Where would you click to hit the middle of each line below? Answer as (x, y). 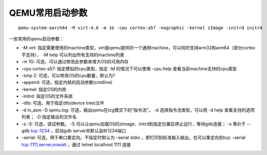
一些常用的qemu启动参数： (37, 39)
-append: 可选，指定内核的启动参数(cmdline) (67, 82)
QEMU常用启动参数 (48, 13)
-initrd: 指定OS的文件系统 (47, 96)
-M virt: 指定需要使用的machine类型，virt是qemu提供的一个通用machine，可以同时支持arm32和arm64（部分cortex (138, 48)
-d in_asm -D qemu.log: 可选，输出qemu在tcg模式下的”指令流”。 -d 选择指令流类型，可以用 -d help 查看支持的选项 (138, 110)
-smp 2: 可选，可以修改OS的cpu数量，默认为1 (68, 75)
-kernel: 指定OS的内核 (44, 89)
